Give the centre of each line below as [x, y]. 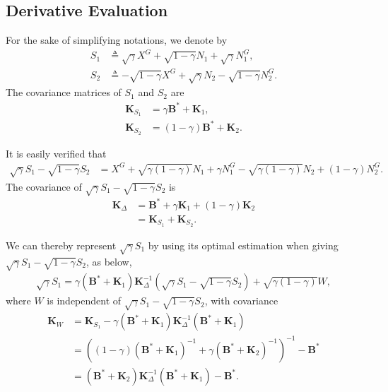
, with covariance [241, 301]
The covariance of [44, 186]
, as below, [109, 261]
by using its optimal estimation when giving [243, 245]
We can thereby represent [61, 245]
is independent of [84, 301]
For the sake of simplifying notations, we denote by [117, 40]
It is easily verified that [56, 153]
